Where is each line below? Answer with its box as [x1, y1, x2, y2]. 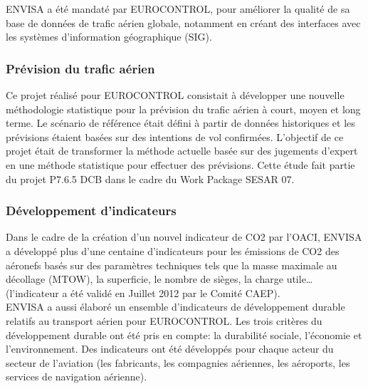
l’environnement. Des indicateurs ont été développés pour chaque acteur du [6, 341, 334, 356]
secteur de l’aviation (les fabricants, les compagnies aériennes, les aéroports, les [6, 355, 350, 370]
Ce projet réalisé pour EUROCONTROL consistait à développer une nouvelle [6, 88, 345, 102]
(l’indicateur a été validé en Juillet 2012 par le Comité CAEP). [6, 285, 280, 300]
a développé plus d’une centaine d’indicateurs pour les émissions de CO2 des [6, 243, 340, 258]
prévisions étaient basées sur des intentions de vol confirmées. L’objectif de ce [6, 129, 344, 144]
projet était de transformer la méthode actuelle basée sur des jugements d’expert [6, 143, 358, 158]
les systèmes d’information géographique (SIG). [6, 29, 212, 44]
